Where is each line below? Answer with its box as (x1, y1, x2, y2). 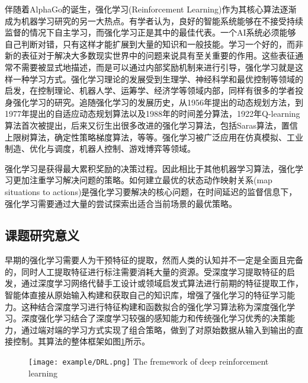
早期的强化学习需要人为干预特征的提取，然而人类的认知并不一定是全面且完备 (5, 254, 303, 266)
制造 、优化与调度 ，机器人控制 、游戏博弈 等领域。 (5, 142, 195, 155)
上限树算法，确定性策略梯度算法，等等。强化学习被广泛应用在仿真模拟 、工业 (5, 130, 303, 143)
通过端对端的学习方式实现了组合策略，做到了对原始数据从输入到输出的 (21, 323, 295, 336)
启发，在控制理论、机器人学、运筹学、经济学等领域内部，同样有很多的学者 (5, 84, 295, 97)
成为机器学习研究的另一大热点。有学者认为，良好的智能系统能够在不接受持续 (5, 14, 303, 27)
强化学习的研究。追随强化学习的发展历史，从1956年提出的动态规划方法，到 (12, 95, 303, 108)
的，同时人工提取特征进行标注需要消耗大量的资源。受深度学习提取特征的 (5, 265, 287, 277)
